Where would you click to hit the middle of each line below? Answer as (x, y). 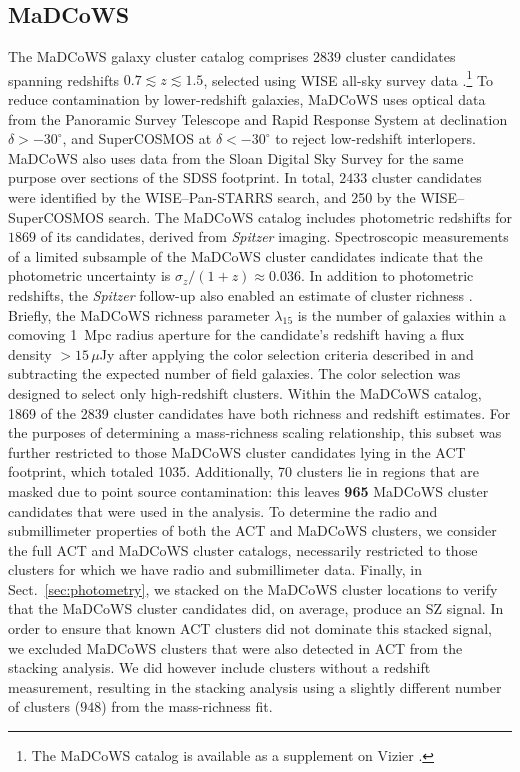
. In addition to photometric (387, 275)
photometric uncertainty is (89, 275)
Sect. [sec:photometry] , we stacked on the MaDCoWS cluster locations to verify (253, 588)
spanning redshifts (64, 79)
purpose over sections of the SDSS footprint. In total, (171, 177)
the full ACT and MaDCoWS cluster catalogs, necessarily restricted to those (243, 549)
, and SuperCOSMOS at (137, 138)
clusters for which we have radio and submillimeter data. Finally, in (215, 569)
